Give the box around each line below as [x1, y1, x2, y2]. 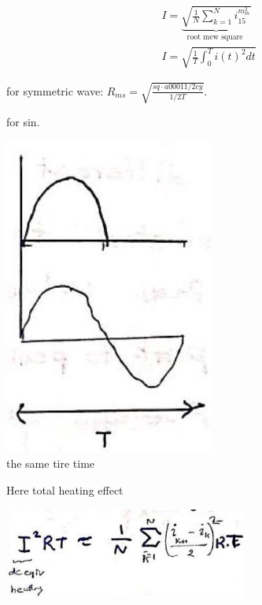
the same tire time [6, 455, 95, 472]
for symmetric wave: [6, 82, 104, 99]
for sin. [6, 114, 40, 130]
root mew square [186, 33, 243, 42]
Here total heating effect [6, 481, 124, 498]
